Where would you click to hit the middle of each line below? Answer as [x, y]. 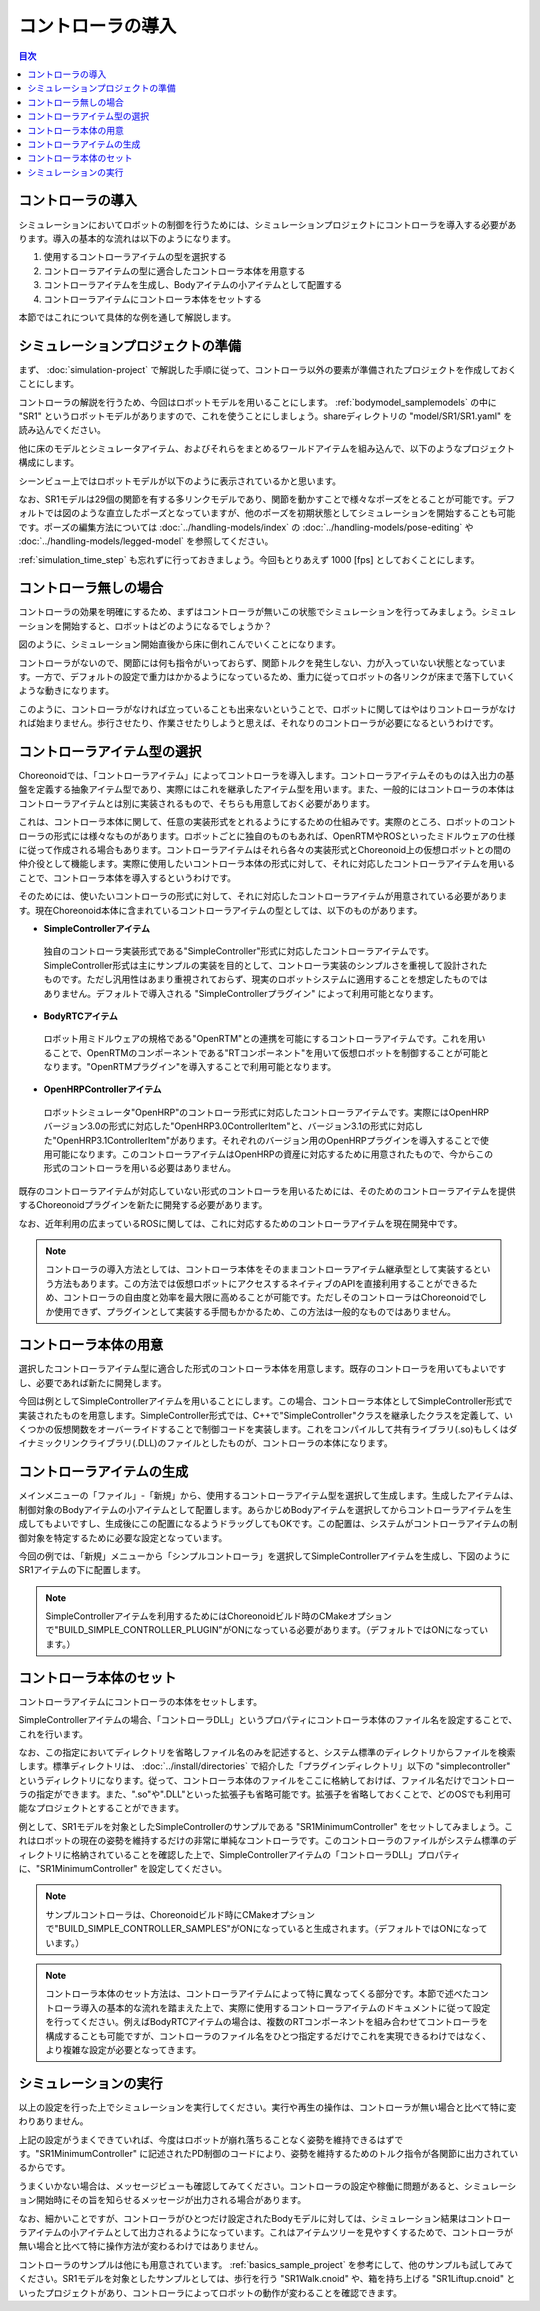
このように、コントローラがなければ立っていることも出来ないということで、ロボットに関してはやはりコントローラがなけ [267, 709]
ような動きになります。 [66, 691]
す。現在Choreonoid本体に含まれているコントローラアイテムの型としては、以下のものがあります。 [220, 910]
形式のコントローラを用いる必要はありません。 [140, 1168]
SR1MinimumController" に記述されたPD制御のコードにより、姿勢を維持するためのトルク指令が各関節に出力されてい [279, 2154]
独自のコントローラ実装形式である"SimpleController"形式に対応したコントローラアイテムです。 [238, 951]
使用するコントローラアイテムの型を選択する [135, 257]
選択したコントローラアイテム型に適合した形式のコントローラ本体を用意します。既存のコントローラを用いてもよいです [262, 1369]
